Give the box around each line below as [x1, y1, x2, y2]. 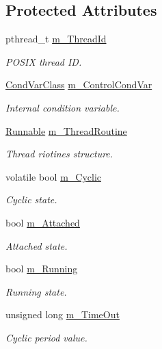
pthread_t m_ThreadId [5, 31, 107, 46]
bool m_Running [5, 261, 78, 276]
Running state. [5, 284, 67, 298]
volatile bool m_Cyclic [5, 169, 102, 183]
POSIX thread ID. [5, 54, 82, 68]
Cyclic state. [5, 192, 57, 207]
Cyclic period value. [5, 330, 87, 344]
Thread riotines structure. [5, 146, 113, 161]
